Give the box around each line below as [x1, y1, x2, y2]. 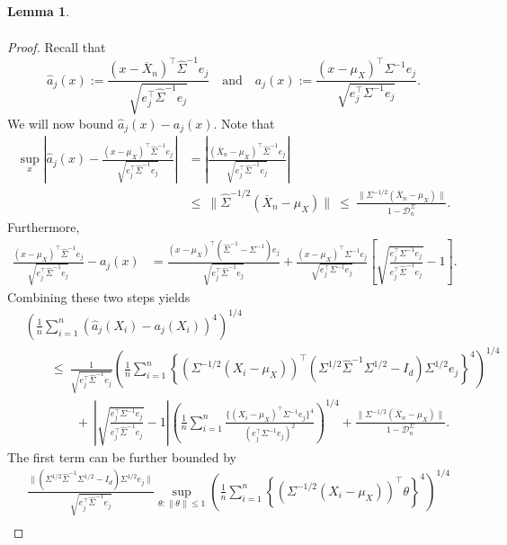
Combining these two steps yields [7, 287, 191, 306]
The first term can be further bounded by [7, 447, 236, 466]
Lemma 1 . [7, 2, 70, 20]
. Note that [213, 113, 275, 132]
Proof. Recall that [7, 38, 106, 57]
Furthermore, [7, 218, 80, 237]
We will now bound [7, 113, 114, 132]
